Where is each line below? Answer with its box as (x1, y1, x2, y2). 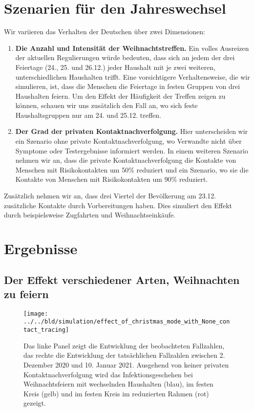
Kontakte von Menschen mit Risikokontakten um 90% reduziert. (15, 174, 208, 184)
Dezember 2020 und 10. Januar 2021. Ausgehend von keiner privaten (23, 359, 229, 369)
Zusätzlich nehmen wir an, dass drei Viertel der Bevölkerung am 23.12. (4, 191, 216, 201)
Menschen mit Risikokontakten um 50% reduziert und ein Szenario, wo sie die (15, 164, 249, 174)
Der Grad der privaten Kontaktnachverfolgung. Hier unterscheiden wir (15, 126, 248, 136)
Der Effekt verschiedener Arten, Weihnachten (4, 272, 240, 287)
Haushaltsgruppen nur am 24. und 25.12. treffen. (15, 109, 161, 120)
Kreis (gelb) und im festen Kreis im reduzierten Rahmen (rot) (23, 388, 209, 398)
